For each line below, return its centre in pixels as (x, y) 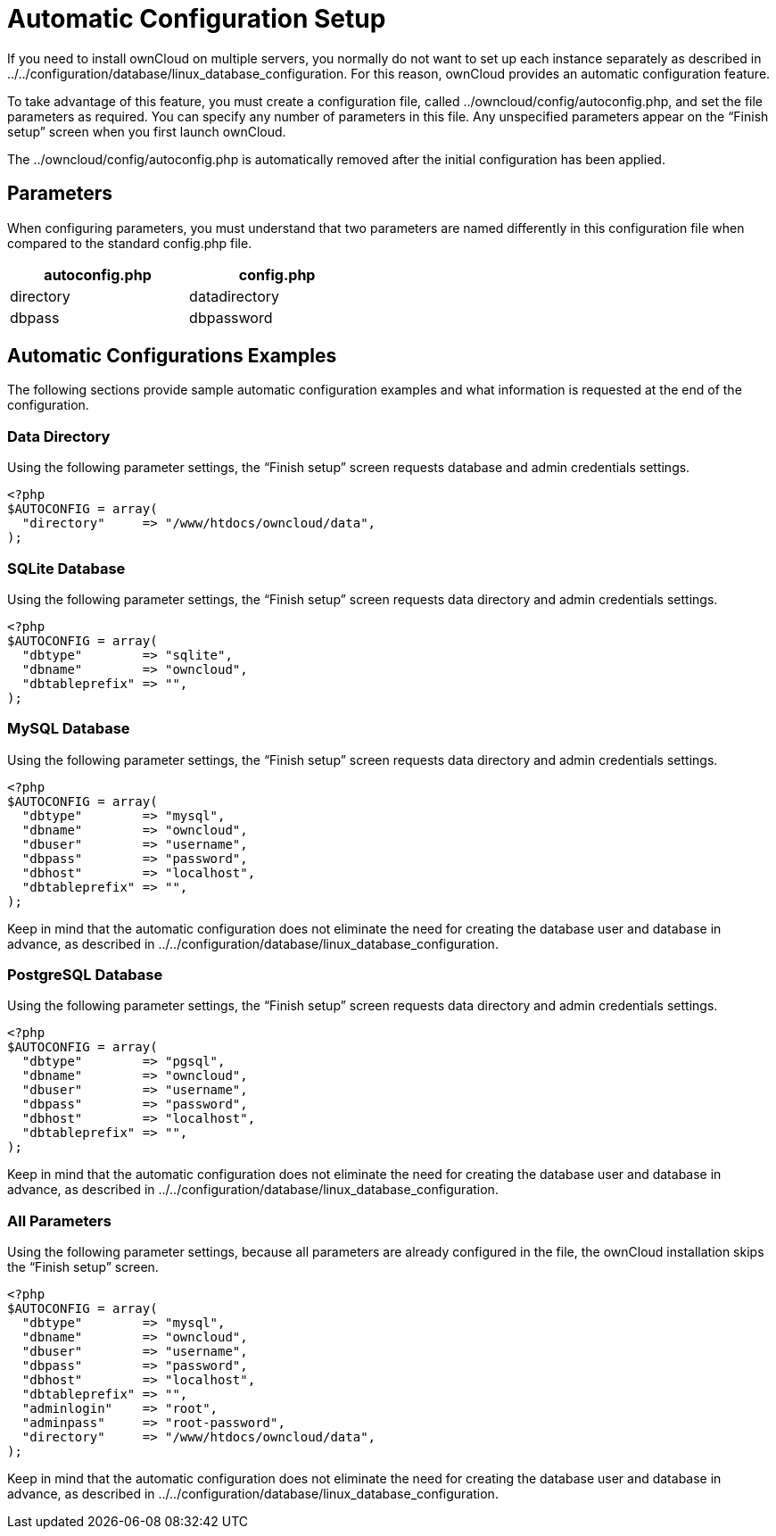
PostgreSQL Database (85, 975)
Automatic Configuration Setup (197, 19)
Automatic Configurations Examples (172, 356)
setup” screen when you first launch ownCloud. (147, 131)
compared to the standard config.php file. (130, 243)
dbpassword (231, 317)
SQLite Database (66, 568)
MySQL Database (69, 729)
